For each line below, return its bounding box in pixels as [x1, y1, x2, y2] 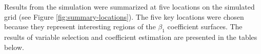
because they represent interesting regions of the [4, 21, 156, 32]
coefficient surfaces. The [167, 21, 243, 32]
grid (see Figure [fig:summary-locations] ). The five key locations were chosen [4, 11, 244, 22]
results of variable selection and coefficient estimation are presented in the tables [4, 31, 257, 42]
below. [4, 41, 24, 52]
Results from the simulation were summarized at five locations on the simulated [4, 2, 255, 12]
